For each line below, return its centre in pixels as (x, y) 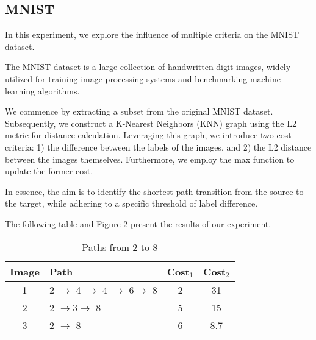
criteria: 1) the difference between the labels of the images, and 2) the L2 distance (158, 147)
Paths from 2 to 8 (120, 247)
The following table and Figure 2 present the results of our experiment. (138, 223)
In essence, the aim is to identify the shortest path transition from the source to (154, 191)
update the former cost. (49, 171)
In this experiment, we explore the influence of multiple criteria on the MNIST (152, 34)
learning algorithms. (42, 90)
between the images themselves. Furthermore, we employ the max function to (150, 159)
